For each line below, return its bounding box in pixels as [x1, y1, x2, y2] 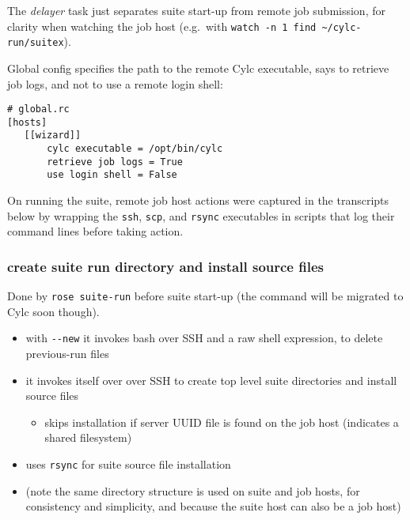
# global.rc [7, 104, 70, 115]
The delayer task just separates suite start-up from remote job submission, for [7, 2, 385, 18]
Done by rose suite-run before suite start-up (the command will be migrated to [7, 288, 404, 304]
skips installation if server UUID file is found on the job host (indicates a [44, 413, 399, 430]
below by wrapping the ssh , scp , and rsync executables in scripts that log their [7, 207, 395, 224]
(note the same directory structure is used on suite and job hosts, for [25, 482, 360, 499]
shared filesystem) [44, 429, 132, 446]
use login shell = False [47, 169, 177, 181]
